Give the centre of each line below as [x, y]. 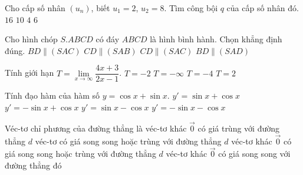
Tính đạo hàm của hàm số [52, 95]
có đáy [108, 39]
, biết [101, 8]
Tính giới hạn [29, 73]
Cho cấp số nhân [35, 8]
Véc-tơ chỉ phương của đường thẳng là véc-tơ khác [96, 128]
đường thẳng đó [33, 165]
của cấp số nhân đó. [263, 8]
